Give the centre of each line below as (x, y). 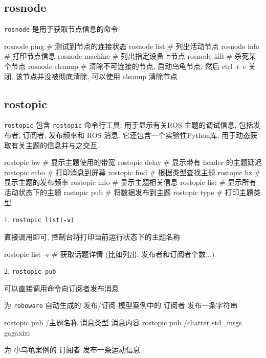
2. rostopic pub (30, 271)
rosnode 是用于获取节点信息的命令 (61, 29)
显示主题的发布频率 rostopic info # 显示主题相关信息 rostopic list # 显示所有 (130, 182)
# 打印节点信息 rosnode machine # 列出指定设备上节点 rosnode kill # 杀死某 (130, 56)
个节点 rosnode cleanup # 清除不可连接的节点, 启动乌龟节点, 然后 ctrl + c (125, 66)
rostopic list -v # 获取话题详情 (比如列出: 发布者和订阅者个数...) (109, 254)
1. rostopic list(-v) (39, 219)
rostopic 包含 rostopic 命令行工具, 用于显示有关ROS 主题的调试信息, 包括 (129, 125)
